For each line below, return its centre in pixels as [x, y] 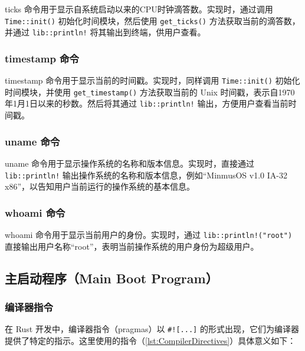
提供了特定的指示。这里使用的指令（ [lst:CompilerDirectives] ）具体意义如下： [150, 340]
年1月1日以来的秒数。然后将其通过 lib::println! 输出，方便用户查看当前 [147, 103]
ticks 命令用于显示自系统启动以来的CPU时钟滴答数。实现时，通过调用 [139, 9]
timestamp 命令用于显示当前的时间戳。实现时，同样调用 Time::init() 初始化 [152, 80]
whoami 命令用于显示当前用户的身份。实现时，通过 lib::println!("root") [149, 234]
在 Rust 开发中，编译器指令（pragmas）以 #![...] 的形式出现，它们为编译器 [152, 329]
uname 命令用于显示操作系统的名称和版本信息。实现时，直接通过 [130, 163]
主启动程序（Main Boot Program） [111, 278]
